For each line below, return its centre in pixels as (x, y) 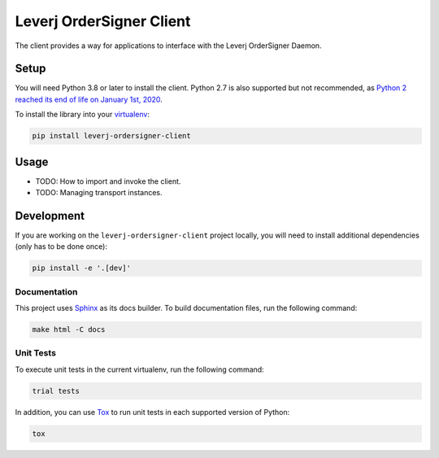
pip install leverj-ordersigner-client (111, 136)
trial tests (56, 391)
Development (50, 216)
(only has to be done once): (61, 246)
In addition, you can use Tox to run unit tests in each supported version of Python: (152, 412)
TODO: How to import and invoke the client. (108, 181)
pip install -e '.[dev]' (82, 268)
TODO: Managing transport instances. (99, 193)
